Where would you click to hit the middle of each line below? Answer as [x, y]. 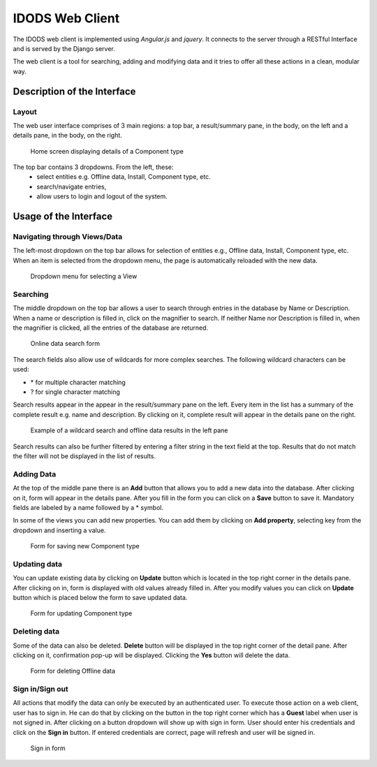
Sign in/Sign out [41, 689]
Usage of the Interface [63, 217]
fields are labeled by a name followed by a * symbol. [88, 507]
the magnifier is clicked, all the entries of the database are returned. [111, 328]
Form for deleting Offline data [73, 671]
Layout [25, 112]
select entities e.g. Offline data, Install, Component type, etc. [124, 177]
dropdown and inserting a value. [59, 530]
